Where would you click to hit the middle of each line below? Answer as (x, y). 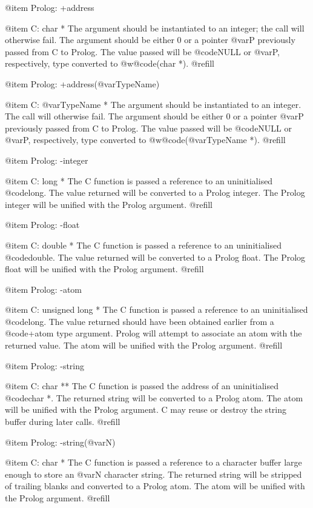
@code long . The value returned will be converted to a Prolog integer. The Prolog (155, 192)
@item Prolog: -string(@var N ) (60, 442)
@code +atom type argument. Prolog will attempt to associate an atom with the (153, 333)
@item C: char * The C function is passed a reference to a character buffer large (153, 462)
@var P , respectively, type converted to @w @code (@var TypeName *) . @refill (145, 140)
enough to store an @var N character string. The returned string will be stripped (153, 474)
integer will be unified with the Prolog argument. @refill (109, 204)
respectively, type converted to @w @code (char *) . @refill (110, 63)
